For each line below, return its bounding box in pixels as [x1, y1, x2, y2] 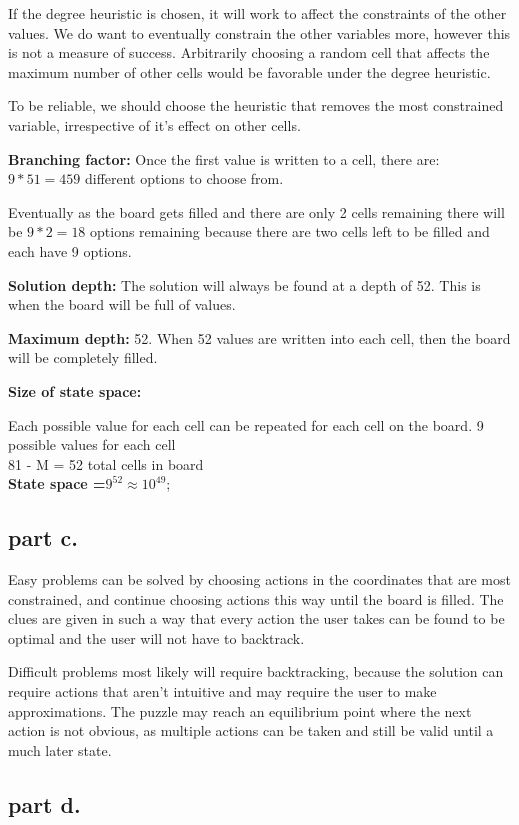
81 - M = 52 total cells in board [8, 453, 204, 474]
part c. [8, 522, 78, 553]
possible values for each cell [8, 434, 176, 455]
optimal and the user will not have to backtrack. [8, 627, 305, 648]
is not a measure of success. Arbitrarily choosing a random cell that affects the [8, 42, 490, 63]
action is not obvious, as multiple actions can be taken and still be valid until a [8, 720, 494, 741]
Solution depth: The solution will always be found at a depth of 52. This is [8, 274, 481, 295]
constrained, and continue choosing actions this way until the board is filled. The [8, 588, 504, 609]
